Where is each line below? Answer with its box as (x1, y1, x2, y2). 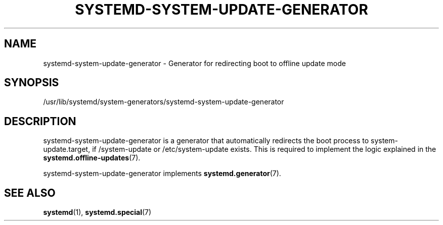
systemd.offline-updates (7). (43, 153, 141, 162)
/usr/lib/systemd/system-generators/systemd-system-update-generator (43, 97, 284, 106)
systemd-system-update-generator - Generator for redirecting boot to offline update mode (43, 59, 346, 68)
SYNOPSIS (4, 76, 59, 89)
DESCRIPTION (4, 115, 76, 128)
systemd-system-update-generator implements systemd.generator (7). (43, 169, 281, 178)
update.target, (43, 145, 91, 154)
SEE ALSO (4, 186, 56, 199)
